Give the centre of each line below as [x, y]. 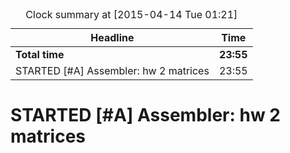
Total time [40, 54]
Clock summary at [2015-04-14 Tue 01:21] [131, 14]
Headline [112, 37]
